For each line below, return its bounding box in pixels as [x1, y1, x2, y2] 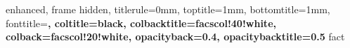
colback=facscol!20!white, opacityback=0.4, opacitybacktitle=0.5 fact [6, 29, 345, 44]
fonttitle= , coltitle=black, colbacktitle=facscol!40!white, [6, 15, 276, 30]
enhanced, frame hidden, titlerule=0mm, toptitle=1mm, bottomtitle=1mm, [6, 2, 330, 16]
